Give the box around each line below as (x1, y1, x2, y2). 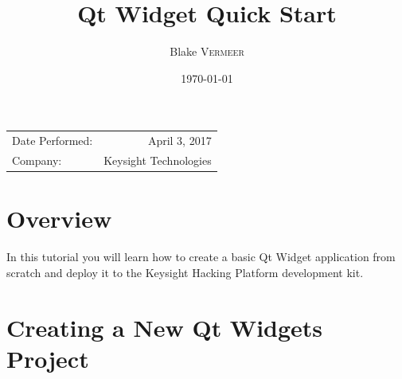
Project (6, 342, 89, 374)
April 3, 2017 (147, 132, 212, 149)
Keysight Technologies (103, 151, 212, 168)
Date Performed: (12, 132, 93, 149)
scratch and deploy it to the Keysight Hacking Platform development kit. (6, 264, 364, 280)
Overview (6, 202, 112, 235)
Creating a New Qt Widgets (6, 311, 323, 343)
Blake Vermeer (170, 43, 244, 60)
